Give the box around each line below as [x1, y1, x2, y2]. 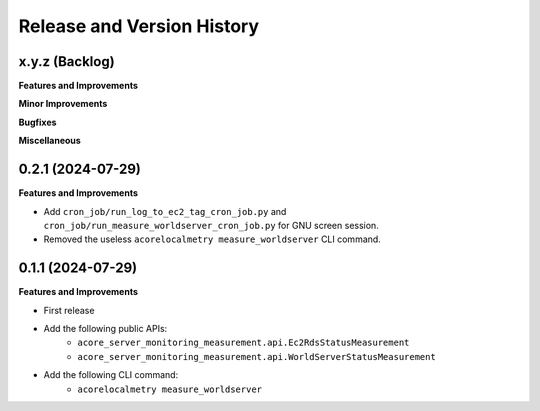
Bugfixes [18, 116, 57, 128]
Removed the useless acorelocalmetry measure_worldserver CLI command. [43, 233, 382, 245]
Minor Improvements [18, 98, 108, 110]
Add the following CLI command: [43, 369, 179, 381]
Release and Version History [18, 15, 260, 37]
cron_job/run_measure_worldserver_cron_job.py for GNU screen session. [43, 219, 379, 231]
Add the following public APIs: [43, 323, 168, 334]
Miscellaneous [18, 135, 82, 147]
